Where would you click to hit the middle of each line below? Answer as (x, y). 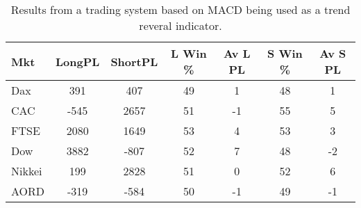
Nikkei (27, 171)
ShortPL (134, 61)
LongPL (78, 61)
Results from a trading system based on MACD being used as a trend (180, 9)
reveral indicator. (180, 25)
